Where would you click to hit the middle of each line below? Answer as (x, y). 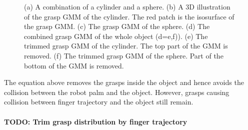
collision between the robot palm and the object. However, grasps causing (117, 92)
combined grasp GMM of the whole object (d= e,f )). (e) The (116, 36)
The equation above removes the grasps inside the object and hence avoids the (124, 82)
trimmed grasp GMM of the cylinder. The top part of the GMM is (126, 46)
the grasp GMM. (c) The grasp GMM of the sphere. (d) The (117, 26)
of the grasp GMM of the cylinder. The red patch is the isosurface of (129, 16)
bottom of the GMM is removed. (74, 65)
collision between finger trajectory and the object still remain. (99, 102)
